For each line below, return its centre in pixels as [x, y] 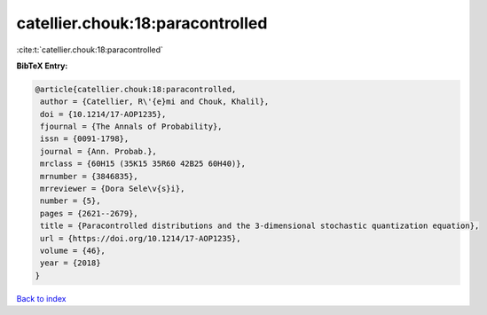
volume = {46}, [73, 251]
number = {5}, [71, 201]
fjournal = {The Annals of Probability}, [131, 127]
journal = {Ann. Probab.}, [98, 151]
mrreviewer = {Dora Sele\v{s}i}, [113, 189]
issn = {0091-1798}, [85, 139]
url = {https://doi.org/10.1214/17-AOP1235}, [141, 238]
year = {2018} [71, 263]
